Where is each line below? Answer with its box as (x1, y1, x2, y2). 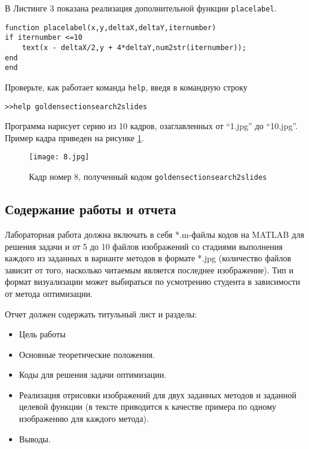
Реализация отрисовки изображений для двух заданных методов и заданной (19, 388, 296, 401)
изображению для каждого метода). (19, 412, 149, 425)
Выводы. (19, 432, 51, 445)
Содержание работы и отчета (5, 200, 176, 218)
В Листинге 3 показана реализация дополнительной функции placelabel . (5, 2, 277, 14)
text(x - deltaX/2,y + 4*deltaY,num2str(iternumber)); (22, 43, 246, 52)
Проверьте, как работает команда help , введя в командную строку (5, 80, 248, 93)
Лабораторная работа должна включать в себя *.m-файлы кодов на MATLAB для (5, 228, 304, 240)
